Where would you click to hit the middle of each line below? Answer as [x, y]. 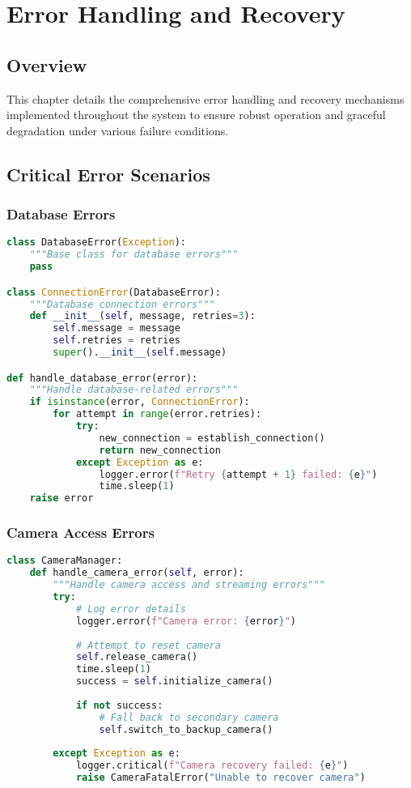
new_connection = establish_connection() [212, 438]
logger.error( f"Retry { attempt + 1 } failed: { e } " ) [238, 474]
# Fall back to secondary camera [189, 717]
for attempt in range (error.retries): [157, 414]
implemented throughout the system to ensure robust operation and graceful [196, 115]
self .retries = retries [117, 341]
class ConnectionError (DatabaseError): [114, 292]
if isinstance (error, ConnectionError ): [140, 402]
